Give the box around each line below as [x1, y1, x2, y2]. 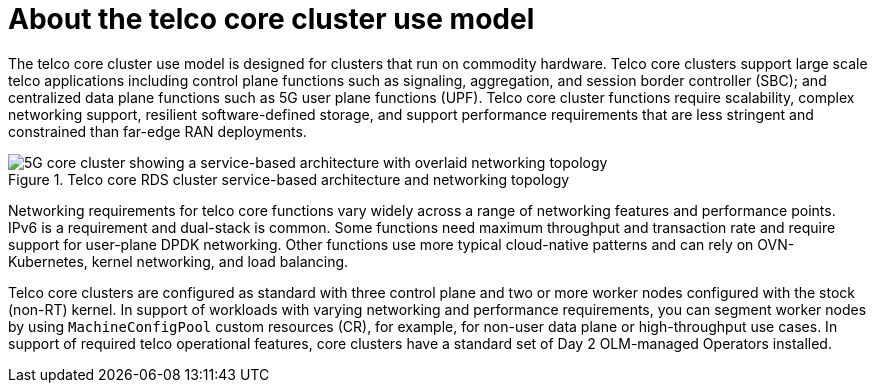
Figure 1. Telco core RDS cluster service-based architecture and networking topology [8, 170, 570, 188]
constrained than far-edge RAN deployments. [8, 122, 307, 140]
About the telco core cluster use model [8, 2, 535, 36]
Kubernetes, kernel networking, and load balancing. [8, 252, 349, 270]
